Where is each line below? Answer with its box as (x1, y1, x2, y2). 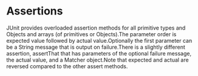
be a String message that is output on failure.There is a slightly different (6, 43, 185, 51)
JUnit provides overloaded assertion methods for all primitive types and (6, 24, 186, 31)
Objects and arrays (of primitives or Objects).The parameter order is (6, 30, 177, 37)
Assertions (6, 4, 63, 18)
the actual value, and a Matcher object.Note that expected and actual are (6, 56, 189, 63)
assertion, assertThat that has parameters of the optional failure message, (6, 49, 192, 57)
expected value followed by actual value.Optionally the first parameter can (6, 37, 193, 44)
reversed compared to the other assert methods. (6, 62, 128, 70)
